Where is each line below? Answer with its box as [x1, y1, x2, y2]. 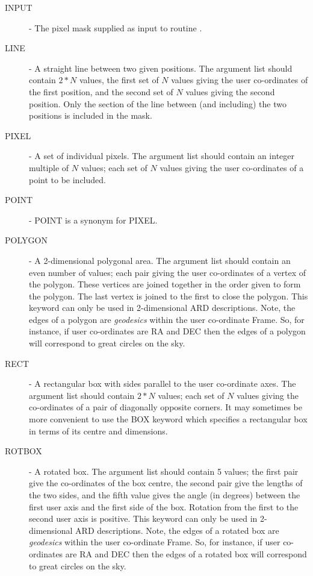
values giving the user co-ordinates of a [160, 161, 304, 174]
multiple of [29, 161, 69, 174]
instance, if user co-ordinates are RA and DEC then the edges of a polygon [29, 325, 306, 337]
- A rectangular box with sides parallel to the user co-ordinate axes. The [29, 377, 296, 390]
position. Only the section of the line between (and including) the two [29, 97, 287, 110]
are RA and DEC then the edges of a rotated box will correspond [65, 547, 307, 560]
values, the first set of [79, 74, 159, 86]
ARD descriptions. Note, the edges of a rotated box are [75, 524, 279, 536]
